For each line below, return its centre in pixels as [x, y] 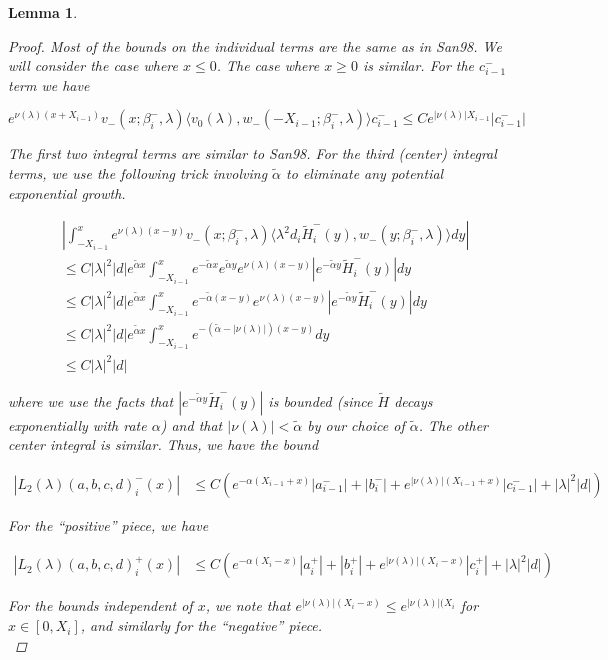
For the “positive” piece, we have [108, 524]
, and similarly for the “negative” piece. [201, 625]
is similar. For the [418, 65]
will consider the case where [93, 65]
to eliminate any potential [365, 172]
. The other [453, 424]
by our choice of [356, 424]
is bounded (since [320, 400]
